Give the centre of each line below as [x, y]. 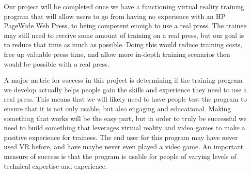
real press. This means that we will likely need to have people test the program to [125, 99]
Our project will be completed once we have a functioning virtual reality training [124, 6]
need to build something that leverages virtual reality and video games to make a [125, 128]
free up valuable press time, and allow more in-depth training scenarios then [117, 54]
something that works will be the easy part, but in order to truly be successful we [125, 118]
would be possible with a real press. [57, 63]
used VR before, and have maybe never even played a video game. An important [124, 147]
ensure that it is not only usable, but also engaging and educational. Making [118, 108]
